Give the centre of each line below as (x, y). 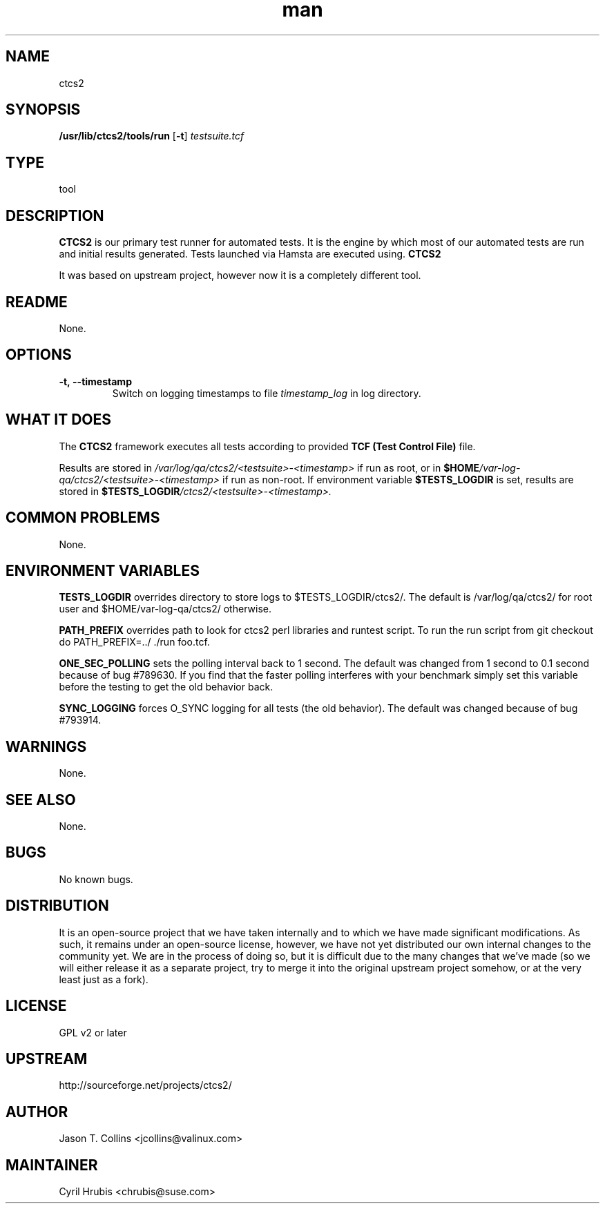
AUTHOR (37, 1112)
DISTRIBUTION (57, 906)
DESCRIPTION (55, 215)
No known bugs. (96, 879)
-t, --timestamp (95, 381)
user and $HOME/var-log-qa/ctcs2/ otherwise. (165, 609)
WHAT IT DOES (59, 420)
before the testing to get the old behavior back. (166, 687)
